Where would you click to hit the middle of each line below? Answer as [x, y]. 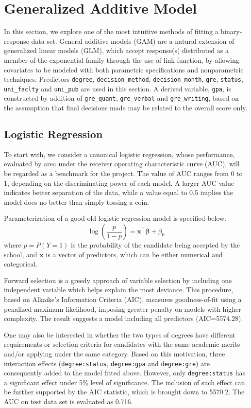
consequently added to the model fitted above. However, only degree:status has [125, 373]
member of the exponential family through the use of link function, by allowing [122, 60]
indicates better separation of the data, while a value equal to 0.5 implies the [118, 192]
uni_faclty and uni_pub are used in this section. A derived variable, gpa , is [117, 88]
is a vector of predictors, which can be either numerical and [134, 254]
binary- [231, 31]
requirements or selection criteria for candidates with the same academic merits [122, 344]
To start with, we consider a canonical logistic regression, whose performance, [119, 154]
